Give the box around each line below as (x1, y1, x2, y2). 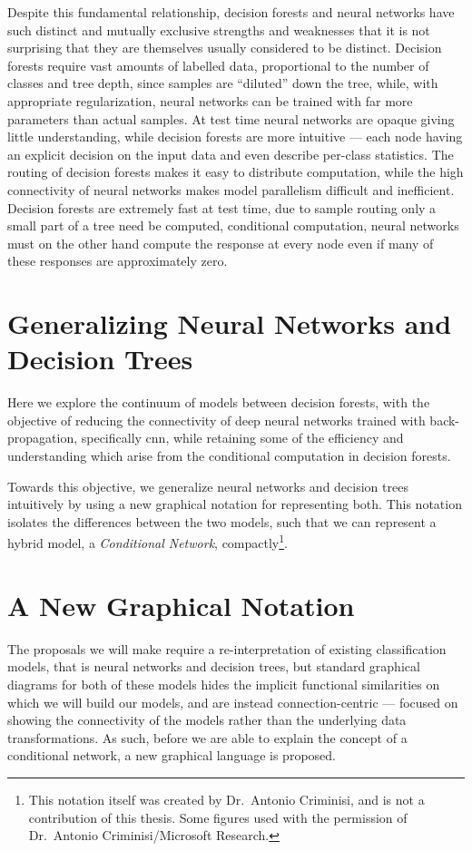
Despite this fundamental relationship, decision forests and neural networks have (7, 3, 455, 21)
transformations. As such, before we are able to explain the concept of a (7, 728, 408, 747)
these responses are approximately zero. (7, 251, 228, 270)
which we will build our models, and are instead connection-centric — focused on (7, 692, 458, 711)
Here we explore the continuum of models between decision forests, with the (7, 393, 430, 412)
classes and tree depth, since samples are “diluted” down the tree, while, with (7, 73, 438, 93)
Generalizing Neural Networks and (7, 305, 452, 342)
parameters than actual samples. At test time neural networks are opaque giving (7, 109, 455, 128)
